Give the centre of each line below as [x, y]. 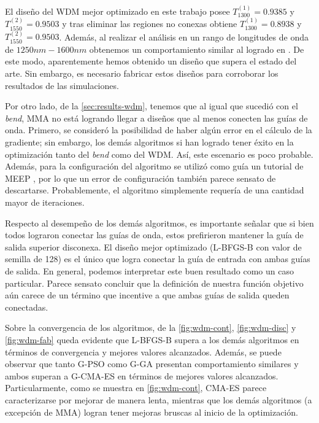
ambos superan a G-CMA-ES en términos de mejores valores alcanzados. [142, 375]
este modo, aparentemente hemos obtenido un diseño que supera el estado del [151, 61]
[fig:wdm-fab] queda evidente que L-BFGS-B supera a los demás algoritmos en [152, 339]
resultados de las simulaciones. [62, 85]
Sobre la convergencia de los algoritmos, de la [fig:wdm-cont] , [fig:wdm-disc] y [151, 328]
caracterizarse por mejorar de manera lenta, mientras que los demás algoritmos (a [159, 399]
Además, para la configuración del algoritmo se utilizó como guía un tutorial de [154, 166]
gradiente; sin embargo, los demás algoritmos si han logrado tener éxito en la [149, 142]
